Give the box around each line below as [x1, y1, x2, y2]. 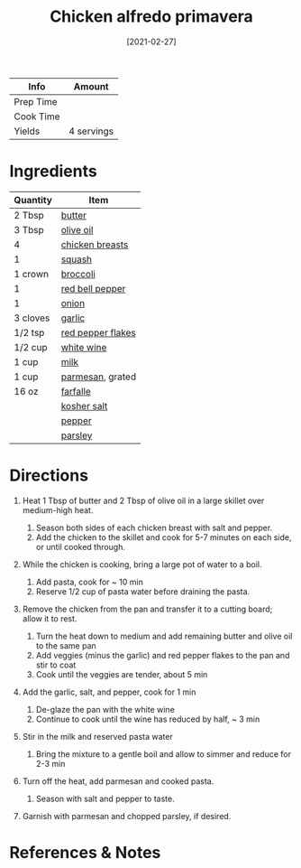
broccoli [60, 267, 96, 280]
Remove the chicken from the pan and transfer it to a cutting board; [22, 603, 273, 614]
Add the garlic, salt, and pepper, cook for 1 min [22, 686, 196, 697]
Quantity [14, 193, 52, 206]
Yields [14, 125, 41, 137]
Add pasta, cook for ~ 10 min [35, 576, 144, 587]
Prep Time [14, 95, 58, 107]
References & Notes [9, 843, 161, 863]
